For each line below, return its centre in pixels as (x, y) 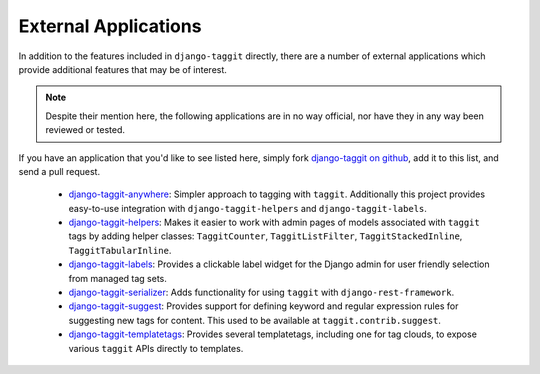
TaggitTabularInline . (120, 250)
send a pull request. (59, 171)
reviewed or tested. (85, 130)
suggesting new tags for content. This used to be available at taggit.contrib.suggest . (255, 320)
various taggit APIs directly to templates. (156, 348)
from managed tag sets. (117, 278)
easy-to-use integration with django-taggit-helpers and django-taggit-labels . (247, 208)
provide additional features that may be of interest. (122, 69)
